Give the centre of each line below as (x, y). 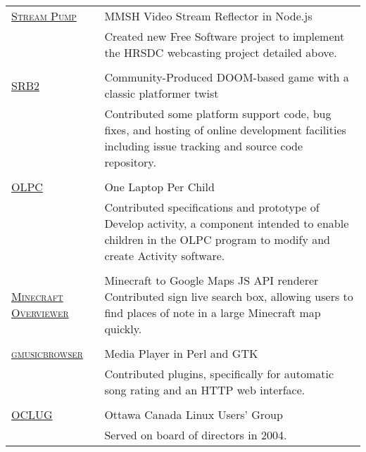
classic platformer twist (162, 93)
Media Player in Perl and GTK (181, 353)
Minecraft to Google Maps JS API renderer (212, 280)
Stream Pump (44, 16)
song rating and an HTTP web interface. (205, 390)
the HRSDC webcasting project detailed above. (221, 52)
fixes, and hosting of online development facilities (225, 130)
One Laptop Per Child (159, 187)
